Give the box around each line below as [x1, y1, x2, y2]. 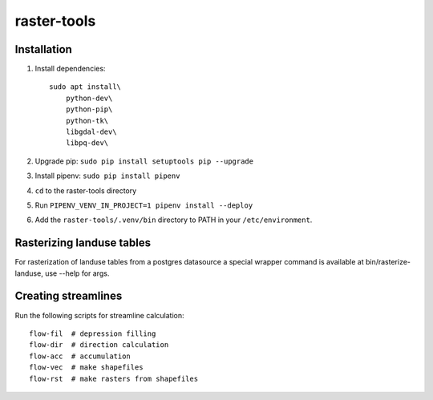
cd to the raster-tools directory [34, 185, 137, 196]
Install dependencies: [34, 64, 106, 74]
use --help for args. [44, 269, 110, 278]
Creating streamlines [14, 289, 123, 303]
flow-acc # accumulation [29, 351, 132, 361]
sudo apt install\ [49, 83, 122, 91]
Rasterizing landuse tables [14, 236, 152, 250]
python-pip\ [65, 105, 113, 114]
